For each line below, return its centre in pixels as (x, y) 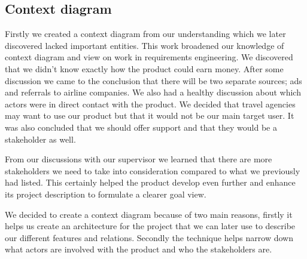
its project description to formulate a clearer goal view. (106, 194)
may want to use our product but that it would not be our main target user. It (150, 115)
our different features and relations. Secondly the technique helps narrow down (149, 237)
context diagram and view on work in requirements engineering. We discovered (149, 57)
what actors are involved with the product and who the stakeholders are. (139, 249)
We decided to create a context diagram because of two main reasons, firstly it (149, 214)
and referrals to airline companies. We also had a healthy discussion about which (153, 92)
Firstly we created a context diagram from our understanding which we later (145, 34)
